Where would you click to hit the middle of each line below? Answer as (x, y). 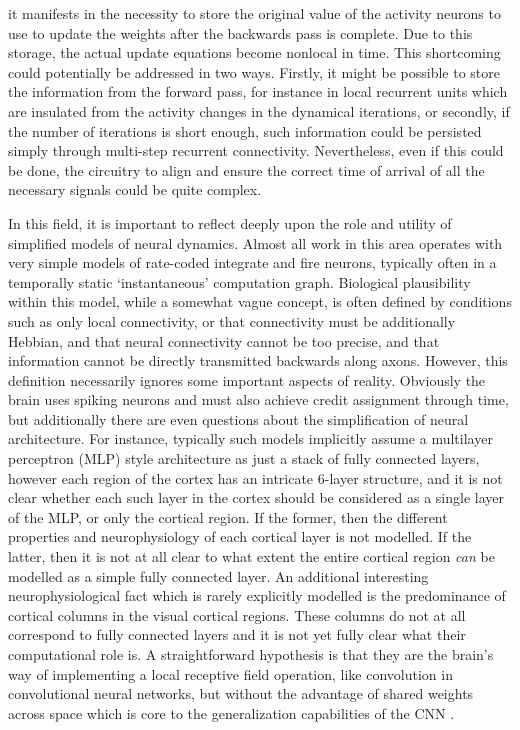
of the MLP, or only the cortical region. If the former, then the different (228, 516)
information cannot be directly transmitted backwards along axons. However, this (258, 360)
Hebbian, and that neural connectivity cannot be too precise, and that (224, 340)
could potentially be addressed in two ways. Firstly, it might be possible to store (254, 71)
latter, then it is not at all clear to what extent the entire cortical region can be (251, 556)
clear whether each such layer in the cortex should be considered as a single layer (256, 497)
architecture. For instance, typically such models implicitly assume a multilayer (250, 438)
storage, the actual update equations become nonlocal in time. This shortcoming (254, 52)
